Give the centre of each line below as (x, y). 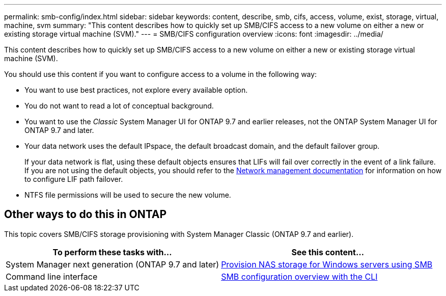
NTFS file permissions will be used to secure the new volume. (128, 195)
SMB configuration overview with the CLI (299, 276)
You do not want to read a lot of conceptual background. (119, 106)
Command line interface (52, 276)
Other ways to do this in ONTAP (86, 214)
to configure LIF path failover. (74, 179)
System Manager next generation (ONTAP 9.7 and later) (113, 264)
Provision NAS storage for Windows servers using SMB (327, 264)
